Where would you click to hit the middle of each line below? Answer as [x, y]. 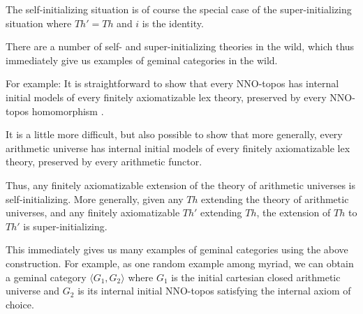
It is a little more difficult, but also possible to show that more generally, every [174, 134]
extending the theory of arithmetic [275, 199]
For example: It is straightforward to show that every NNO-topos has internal [172, 83]
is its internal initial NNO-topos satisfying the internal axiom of [214, 291]
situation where [39, 23]
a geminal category [46, 277]
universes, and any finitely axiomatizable [93, 212]
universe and [33, 291]
